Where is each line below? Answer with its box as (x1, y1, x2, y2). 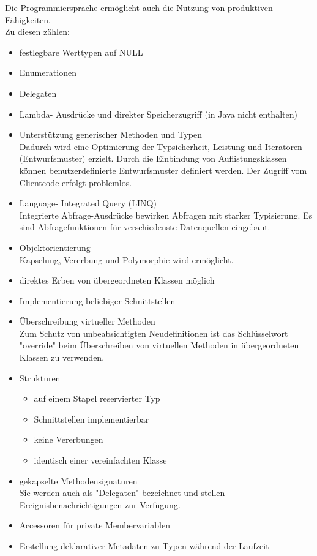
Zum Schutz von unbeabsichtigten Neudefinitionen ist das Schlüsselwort (19, 326, 288, 339)
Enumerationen (19, 66, 76, 79)
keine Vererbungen (34, 433, 103, 446)
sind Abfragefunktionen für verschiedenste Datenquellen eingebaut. (19, 220, 270, 233)
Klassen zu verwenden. (19, 351, 105, 364)
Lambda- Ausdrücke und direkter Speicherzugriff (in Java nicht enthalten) (19, 107, 297, 120)
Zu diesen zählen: (5, 25, 70, 38)
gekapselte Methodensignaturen (19, 474, 138, 487)
